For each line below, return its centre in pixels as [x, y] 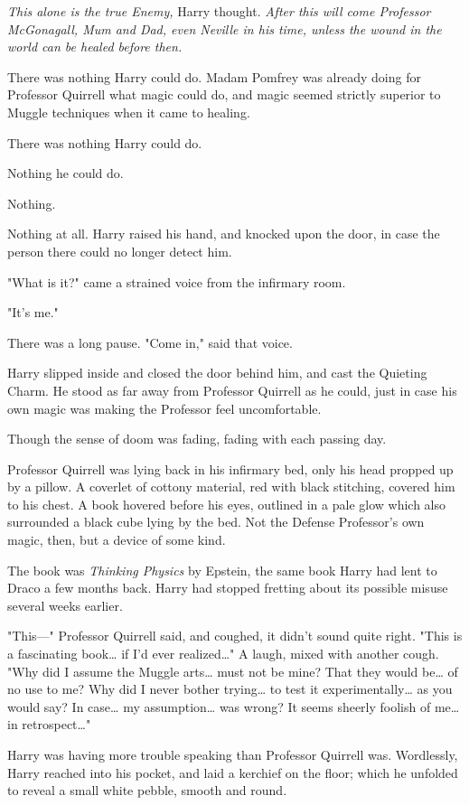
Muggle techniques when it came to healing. [129, 112]
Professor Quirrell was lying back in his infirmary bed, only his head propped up [230, 468]
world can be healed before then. [95, 47]
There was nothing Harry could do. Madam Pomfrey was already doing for [214, 76]
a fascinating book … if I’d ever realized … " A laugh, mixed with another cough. [223, 654]
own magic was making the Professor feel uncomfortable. [164, 408]
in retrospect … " [49, 724]
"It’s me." [33, 312]
